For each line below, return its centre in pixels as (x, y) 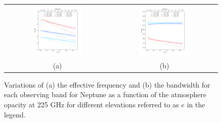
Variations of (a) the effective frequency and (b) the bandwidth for (107, 84)
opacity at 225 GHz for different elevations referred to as (92, 105)
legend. (15, 114)
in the (196, 105)
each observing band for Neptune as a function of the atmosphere (105, 94)
